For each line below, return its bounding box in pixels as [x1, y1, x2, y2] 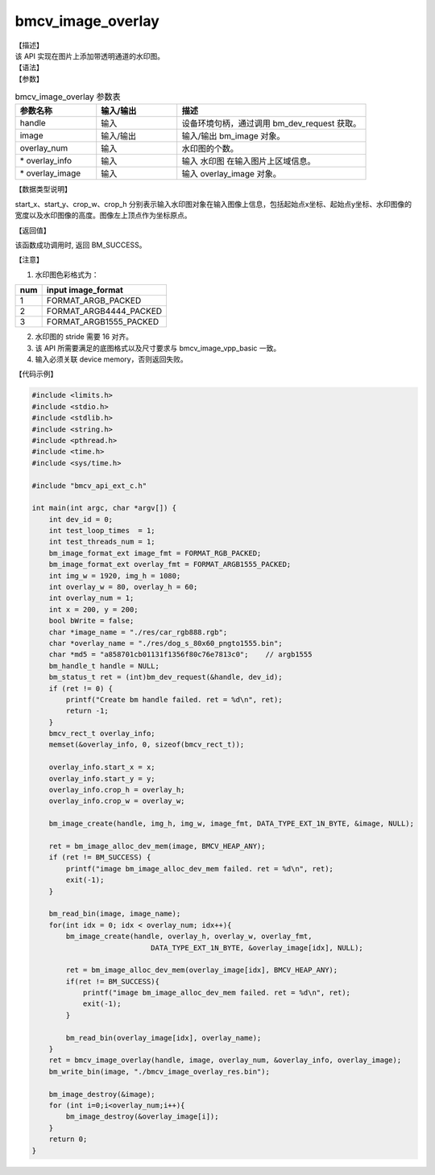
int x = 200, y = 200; [48, 605, 139, 614]
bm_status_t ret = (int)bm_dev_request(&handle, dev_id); [48, 672, 283, 682]
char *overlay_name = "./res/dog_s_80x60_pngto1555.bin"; [48, 639, 283, 647]
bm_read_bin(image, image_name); [48, 909, 181, 918]
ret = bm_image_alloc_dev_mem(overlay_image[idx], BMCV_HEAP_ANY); [65, 966, 338, 974]
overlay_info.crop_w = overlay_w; [48, 796, 185, 805]
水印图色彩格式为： [35, 270, 99, 279]
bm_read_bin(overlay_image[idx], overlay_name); [65, 1033, 262, 1042]
